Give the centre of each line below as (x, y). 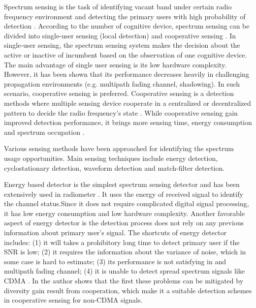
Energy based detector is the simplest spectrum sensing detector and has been (122, 184)
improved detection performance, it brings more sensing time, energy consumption (128, 122)
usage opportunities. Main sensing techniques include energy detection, (111, 158)
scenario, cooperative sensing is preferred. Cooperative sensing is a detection (119, 93)
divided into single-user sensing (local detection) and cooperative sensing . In (120, 35)
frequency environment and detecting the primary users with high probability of (125, 16)
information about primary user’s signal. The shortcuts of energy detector (115, 232)
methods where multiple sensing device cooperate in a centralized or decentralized (128, 103)
